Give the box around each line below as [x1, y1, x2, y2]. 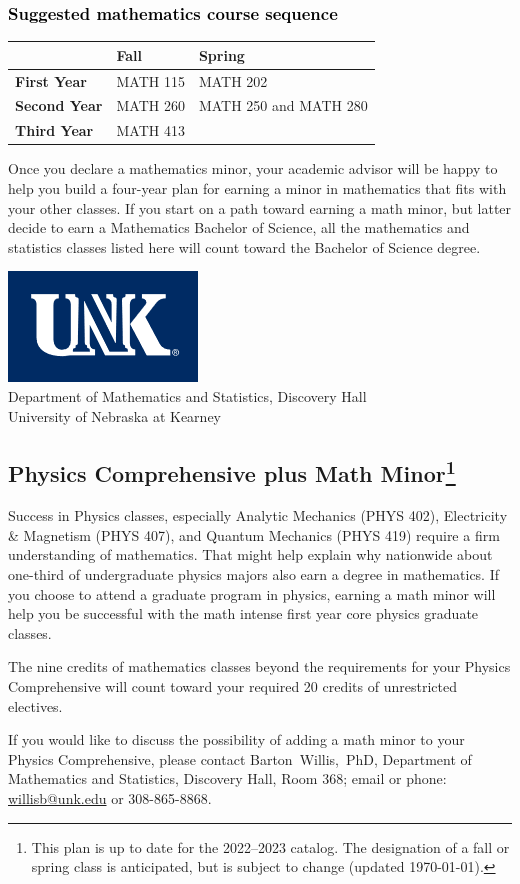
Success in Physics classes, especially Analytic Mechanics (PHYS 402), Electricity [8, 505, 508, 526]
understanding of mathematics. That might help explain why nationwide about [8, 544, 493, 565]
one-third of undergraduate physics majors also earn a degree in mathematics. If [8, 564, 500, 585]
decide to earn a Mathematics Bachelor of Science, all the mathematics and [8, 217, 470, 238]
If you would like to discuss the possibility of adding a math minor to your [8, 729, 465, 750]
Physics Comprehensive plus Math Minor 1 [8, 454, 456, 489]
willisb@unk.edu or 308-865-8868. [8, 788, 212, 809]
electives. [8, 695, 63, 716]
